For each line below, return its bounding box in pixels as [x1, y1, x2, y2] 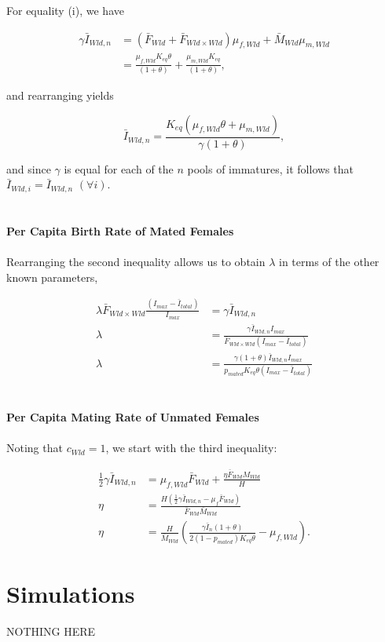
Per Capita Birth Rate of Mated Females [6, 222, 234, 239]
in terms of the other [279, 254, 379, 270]
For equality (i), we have [6, 2, 124, 18]
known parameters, [6, 268, 98, 285]
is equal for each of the [64, 160, 174, 177]
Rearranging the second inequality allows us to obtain [6, 254, 266, 270]
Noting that [6, 440, 63, 456]
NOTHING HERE [6, 622, 96, 639]
